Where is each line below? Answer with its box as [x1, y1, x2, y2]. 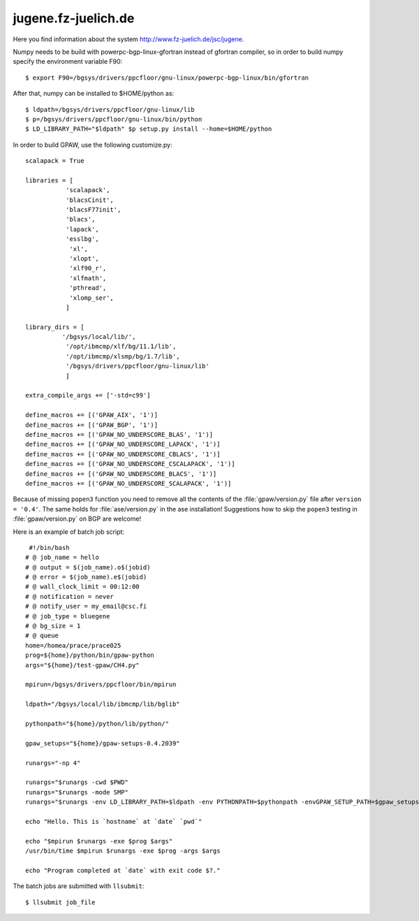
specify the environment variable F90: [13, 57, 123, 66]
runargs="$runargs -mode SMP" [25, 788, 129, 796]
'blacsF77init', [65, 206, 122, 214]
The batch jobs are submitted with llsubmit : [13, 882, 145, 890]
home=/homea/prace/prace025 [25, 641, 122, 649]
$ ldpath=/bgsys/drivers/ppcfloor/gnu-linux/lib [25, 106, 195, 113]
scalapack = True [25, 157, 84, 165]
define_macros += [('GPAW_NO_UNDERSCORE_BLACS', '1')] [25, 470, 217, 478]
